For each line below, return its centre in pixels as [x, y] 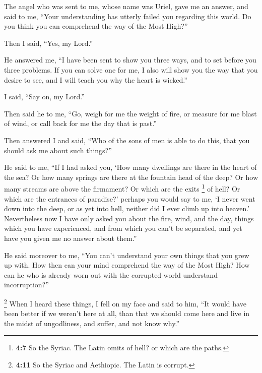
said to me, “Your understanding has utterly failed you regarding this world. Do [128, 16]
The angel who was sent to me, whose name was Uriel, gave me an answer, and [126, 6]
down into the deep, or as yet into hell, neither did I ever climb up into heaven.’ [127, 208]
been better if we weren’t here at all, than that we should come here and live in [127, 313]
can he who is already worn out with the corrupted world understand [111, 274]
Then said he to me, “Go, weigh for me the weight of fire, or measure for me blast [130, 113]
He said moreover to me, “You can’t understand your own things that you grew [127, 255]
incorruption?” [26, 285]
